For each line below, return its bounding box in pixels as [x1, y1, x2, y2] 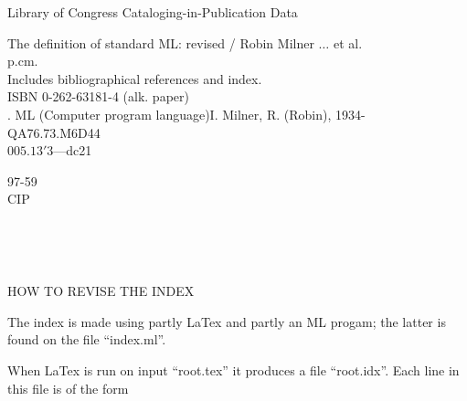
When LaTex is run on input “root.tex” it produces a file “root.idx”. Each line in [7, 360, 460, 379]
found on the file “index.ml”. [7, 330, 166, 349]
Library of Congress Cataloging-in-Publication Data [7, 3, 298, 21]
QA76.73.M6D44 [7, 122, 101, 142]
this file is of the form [7, 378, 129, 397]
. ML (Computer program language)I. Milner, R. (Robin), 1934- [7, 104, 366, 123]
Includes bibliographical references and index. [7, 69, 262, 88]
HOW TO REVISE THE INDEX [7, 281, 195, 301]
